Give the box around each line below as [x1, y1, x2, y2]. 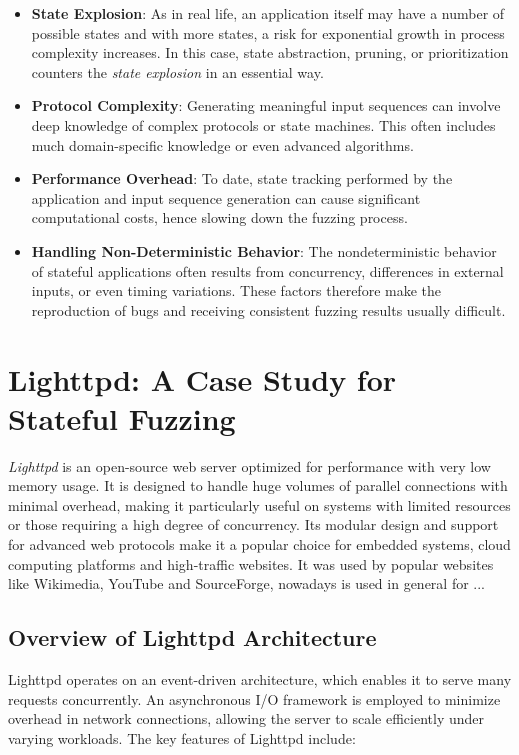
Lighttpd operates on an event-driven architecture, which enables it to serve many [8, 668, 512, 689]
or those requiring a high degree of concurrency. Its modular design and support [8, 514, 499, 535]
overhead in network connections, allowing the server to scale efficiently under [8, 708, 484, 729]
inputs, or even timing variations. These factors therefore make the [31, 280, 442, 301]
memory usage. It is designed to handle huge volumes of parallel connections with [8, 475, 508, 496]
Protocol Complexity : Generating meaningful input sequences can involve [31, 95, 501, 116]
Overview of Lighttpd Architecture [8, 622, 377, 653]
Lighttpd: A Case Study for [8, 358, 397, 399]
